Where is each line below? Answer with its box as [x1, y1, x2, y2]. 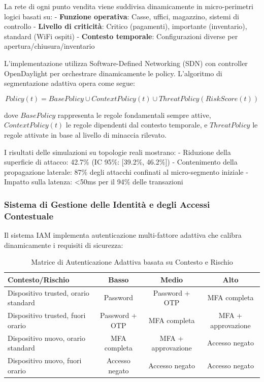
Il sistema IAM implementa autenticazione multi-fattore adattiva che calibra [4, 230, 242, 240]
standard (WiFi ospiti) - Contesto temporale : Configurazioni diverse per [4, 30, 238, 41]
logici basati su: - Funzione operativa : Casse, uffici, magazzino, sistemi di [4, 11, 239, 21]
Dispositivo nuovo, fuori [8, 355, 82, 365]
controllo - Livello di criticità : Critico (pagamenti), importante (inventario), [4, 21, 247, 31]
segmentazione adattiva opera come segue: [4, 78, 135, 88]
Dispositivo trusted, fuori [8, 310, 86, 321]
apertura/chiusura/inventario [4, 41, 95, 51]
